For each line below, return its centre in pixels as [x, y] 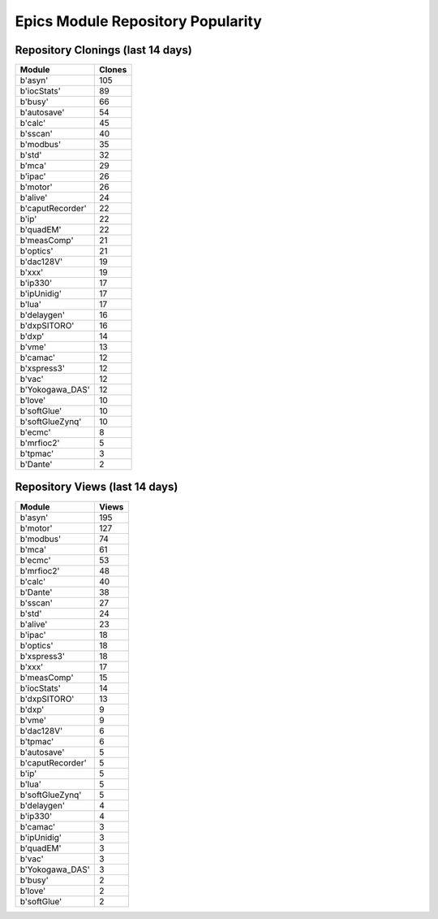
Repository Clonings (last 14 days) [103, 50]
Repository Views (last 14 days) [97, 487]
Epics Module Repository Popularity [139, 21]
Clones [113, 70]
